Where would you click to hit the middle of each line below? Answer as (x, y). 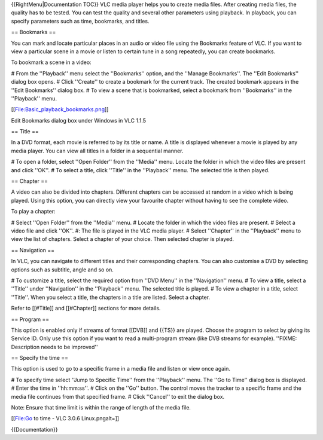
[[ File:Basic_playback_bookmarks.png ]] (60, 109)
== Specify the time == (40, 358)
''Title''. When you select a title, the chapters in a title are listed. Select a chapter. (111, 297)
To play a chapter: (33, 212)
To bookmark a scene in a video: (51, 62)
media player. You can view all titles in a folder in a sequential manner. (97, 151)
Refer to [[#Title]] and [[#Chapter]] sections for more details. (86, 308)
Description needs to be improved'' (54, 347)
